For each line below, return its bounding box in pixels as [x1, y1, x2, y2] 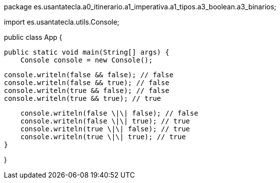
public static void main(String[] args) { [4, 48, 170, 56]
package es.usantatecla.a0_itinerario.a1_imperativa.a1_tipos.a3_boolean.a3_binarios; [4, 2, 277, 11]
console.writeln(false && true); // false [4, 79, 170, 87]
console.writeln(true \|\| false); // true [20, 125, 190, 133]
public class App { [4, 33, 62, 41]
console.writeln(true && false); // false [4, 87, 170, 94]
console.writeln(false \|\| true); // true [20, 117, 190, 125]
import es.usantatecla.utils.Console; [4, 18, 120, 26]
